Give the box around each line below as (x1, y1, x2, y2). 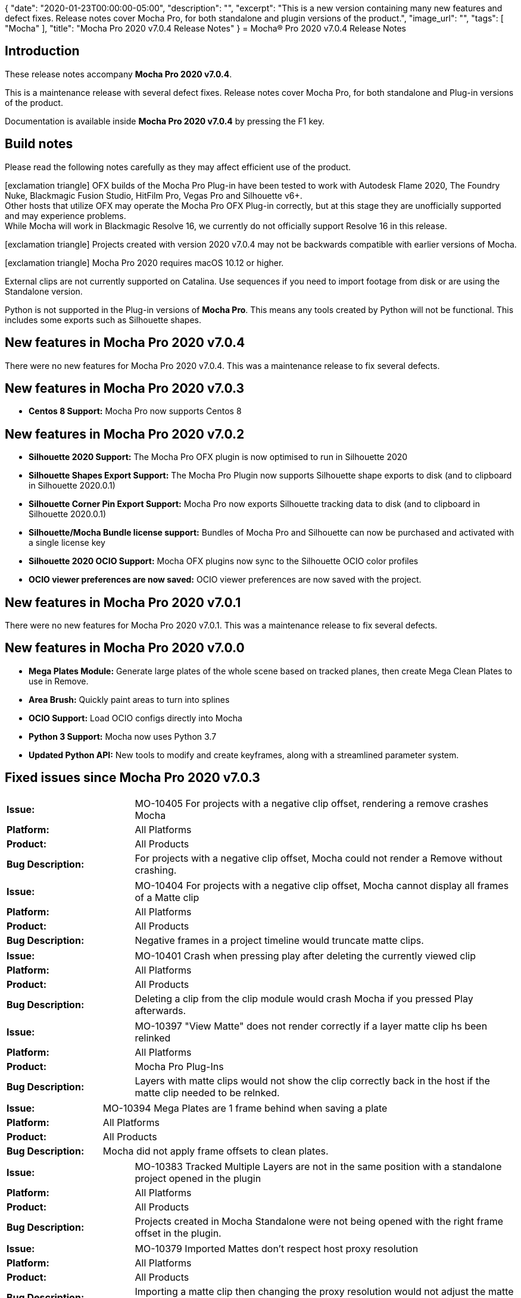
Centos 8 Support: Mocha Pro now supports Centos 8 (29, 406, 242, 417)
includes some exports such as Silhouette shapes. (5, 314, 202, 325)
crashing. (135, 864, 177, 876)
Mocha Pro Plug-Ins (135, 1060, 224, 1072)
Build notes (5, 136, 73, 152)
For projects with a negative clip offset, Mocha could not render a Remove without (135, 852, 503, 864)
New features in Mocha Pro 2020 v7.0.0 (5, 640, 245, 656)
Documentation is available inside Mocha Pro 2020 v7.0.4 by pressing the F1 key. (5, 115, 325, 126)
